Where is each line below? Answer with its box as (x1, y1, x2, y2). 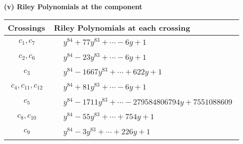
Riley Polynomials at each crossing (54, 21, 190, 33)
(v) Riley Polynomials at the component (4, 1, 142, 11)
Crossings (8, 21, 45, 33)
